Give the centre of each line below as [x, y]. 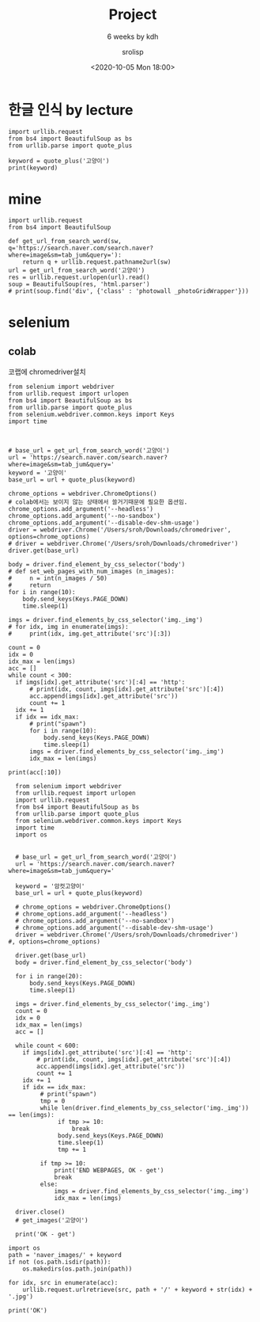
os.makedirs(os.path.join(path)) [77, 1269]
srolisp [133, 51]
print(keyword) [33, 168]
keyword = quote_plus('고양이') [59, 161]
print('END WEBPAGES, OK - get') [109, 1170]
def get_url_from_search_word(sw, [65, 241]
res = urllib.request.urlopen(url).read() [79, 277]
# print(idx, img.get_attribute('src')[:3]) [90, 634]
